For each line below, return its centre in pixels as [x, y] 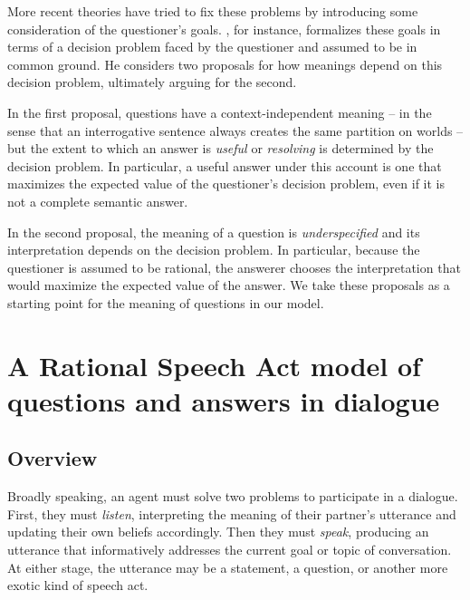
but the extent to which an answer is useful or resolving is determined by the [221, 148]
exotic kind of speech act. [78, 585]
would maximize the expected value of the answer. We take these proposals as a [229, 285]
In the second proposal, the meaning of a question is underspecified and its [214, 232]
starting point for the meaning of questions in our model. [166, 302]
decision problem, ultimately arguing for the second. [152, 82]
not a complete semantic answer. [98, 201]
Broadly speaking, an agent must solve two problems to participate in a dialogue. [233, 496]
